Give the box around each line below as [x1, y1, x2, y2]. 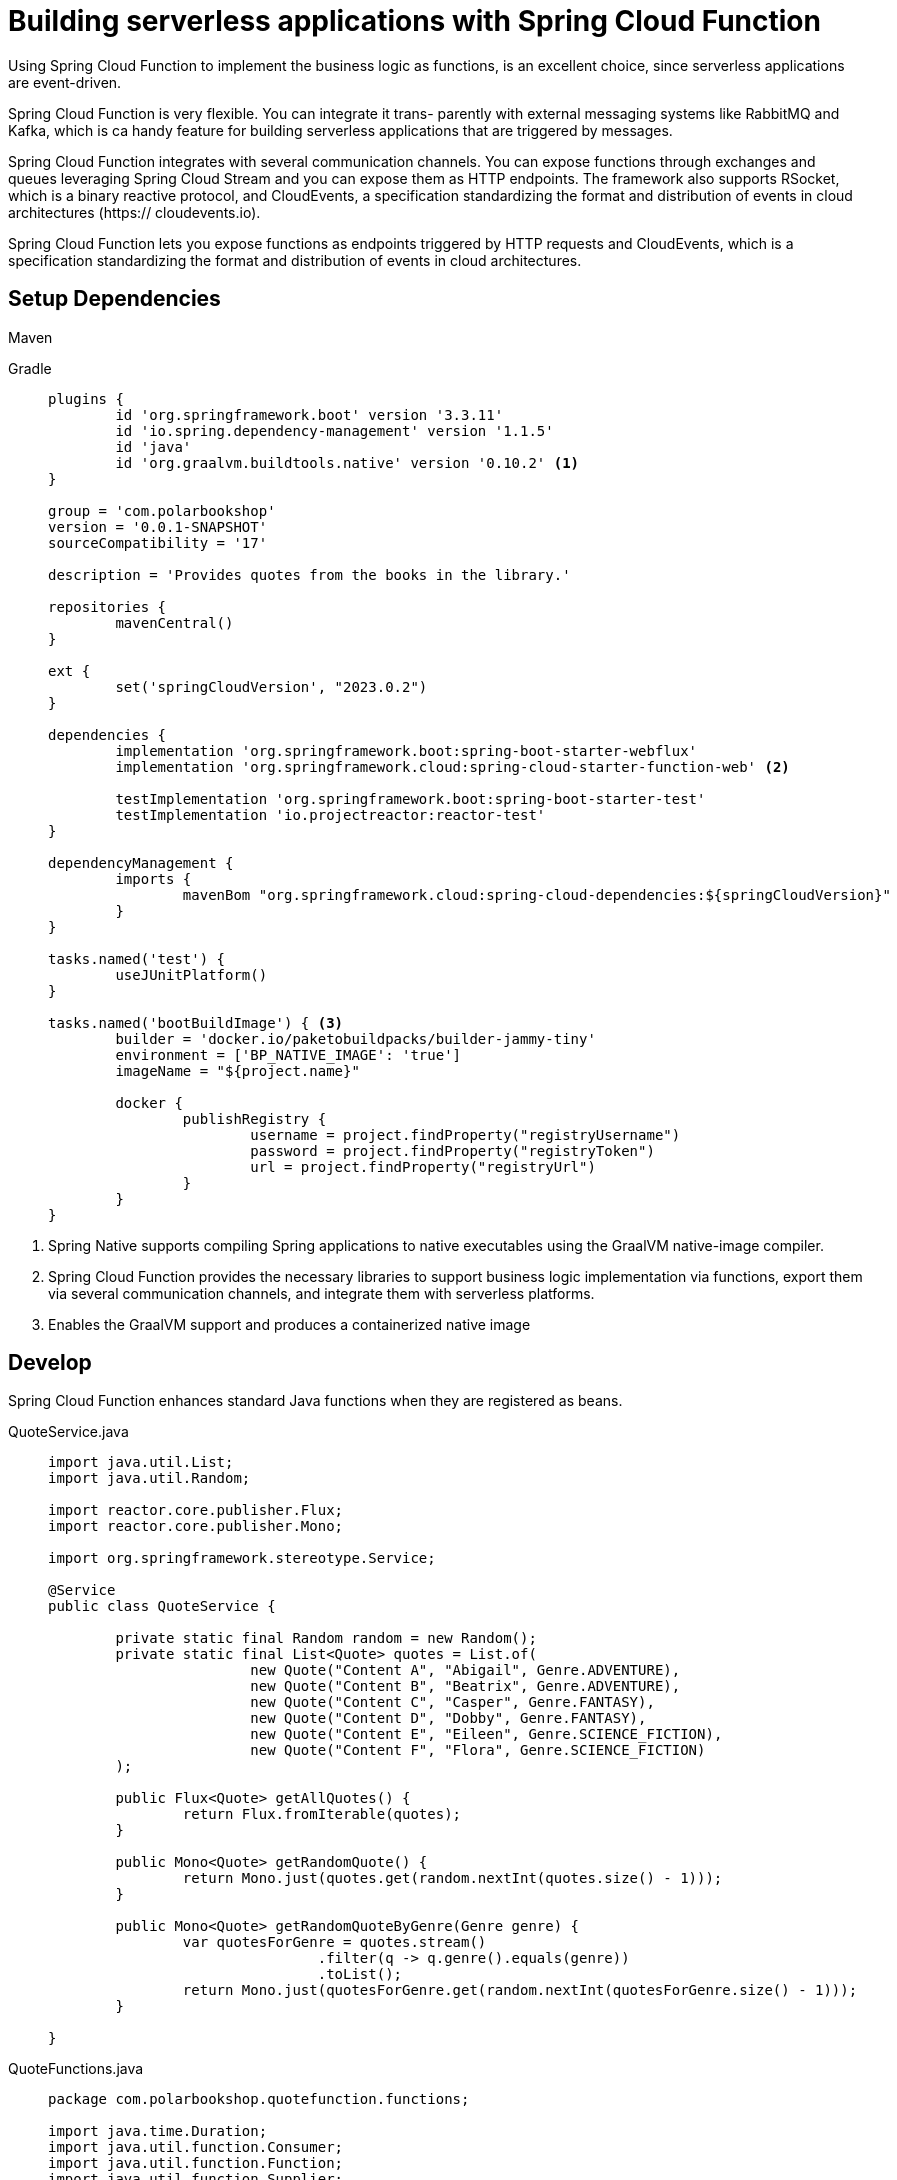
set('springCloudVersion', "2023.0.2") [115, 678, 428, 695]
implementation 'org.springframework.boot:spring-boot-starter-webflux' [115, 742, 698, 759]
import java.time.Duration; [48, 2123, 268, 2140]
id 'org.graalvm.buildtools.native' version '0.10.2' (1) [115, 454, 580, 471]
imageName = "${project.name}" [115, 1062, 360, 1079]
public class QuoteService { [48, 1598, 276, 1615]
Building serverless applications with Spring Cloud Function [8, 4, 821, 38]
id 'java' [115, 438, 192, 455]
